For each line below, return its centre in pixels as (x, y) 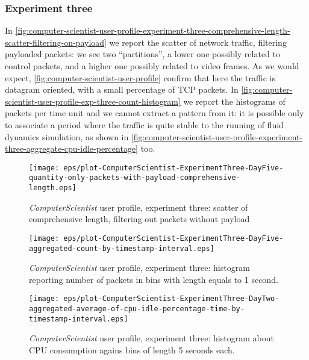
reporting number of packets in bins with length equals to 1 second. (154, 279)
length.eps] (53, 188)
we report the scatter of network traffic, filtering (198, 42)
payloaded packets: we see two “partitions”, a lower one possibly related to (143, 54)
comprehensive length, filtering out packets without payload (139, 219)
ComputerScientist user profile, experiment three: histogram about (151, 338)
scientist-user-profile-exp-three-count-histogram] (93, 101)
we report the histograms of (234, 101)
